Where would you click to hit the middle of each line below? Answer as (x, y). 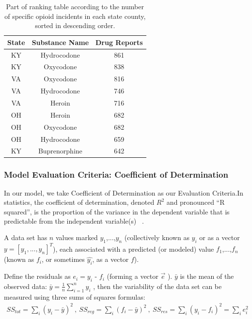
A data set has (26, 237)
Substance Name (60, 42)
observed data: (25, 286)
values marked (77, 237)
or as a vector (220, 237)
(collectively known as (157, 237)
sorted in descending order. (75, 25)
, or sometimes (63, 259)
